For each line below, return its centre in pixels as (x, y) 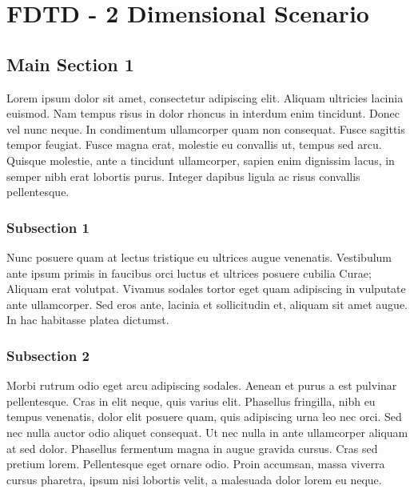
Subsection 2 (48, 355)
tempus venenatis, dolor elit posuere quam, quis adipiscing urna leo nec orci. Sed (204, 417)
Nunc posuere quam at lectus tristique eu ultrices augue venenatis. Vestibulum (199, 257)
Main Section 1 (70, 64)
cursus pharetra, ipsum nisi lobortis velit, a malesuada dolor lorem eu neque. (194, 479)
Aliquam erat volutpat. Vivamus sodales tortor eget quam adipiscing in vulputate (206, 289)
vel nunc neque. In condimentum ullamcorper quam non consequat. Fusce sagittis (206, 128)
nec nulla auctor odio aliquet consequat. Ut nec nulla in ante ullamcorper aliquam (207, 432)
